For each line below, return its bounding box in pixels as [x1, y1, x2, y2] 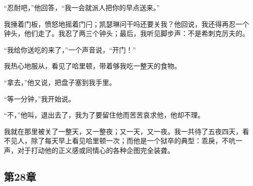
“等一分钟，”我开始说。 [4, 93, 75, 103]
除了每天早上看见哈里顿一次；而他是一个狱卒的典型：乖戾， [31, 135, 222, 146]
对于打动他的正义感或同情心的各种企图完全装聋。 [17, 145, 174, 155]
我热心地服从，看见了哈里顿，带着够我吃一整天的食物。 [4, 61, 181, 71]
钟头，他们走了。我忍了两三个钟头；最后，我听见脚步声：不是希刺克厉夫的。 [4, 28, 249, 38]
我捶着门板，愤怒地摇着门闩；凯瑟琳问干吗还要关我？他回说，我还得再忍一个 [4, 18, 249, 29]
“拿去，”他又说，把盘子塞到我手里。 [4, 77, 116, 87]
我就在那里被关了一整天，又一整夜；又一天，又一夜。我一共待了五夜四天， [4, 126, 242, 136]
